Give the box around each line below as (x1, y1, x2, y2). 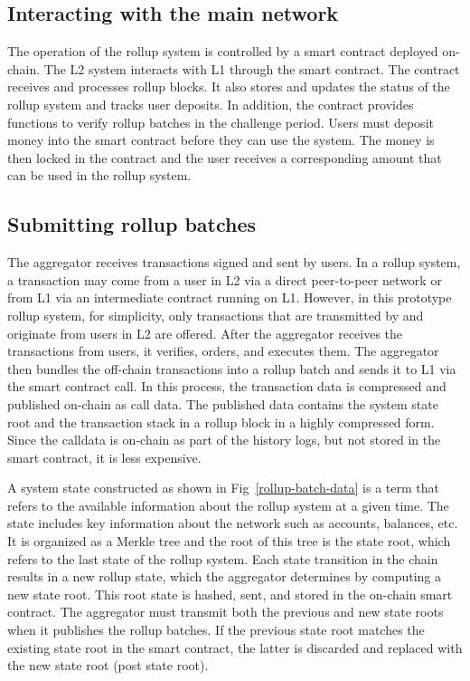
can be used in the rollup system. (7, 166, 192, 185)
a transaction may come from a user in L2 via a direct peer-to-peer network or (7, 270, 442, 289)
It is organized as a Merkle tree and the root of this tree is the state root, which (7, 532, 451, 551)
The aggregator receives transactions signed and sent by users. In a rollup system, (7, 253, 461, 272)
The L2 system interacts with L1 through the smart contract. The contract (43, 59, 460, 78)
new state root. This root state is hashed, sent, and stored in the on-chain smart (7, 584, 453, 603)
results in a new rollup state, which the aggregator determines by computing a (7, 567, 441, 586)
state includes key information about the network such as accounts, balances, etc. (7, 513, 458, 532)
